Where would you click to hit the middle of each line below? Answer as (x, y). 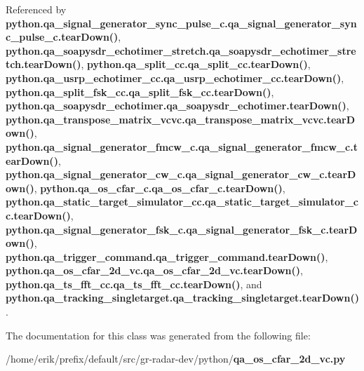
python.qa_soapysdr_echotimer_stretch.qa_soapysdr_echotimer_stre (181, 50)
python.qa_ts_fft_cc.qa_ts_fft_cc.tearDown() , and (134, 284)
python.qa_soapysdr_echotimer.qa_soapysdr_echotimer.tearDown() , (177, 106)
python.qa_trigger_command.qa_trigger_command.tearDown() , (167, 256)
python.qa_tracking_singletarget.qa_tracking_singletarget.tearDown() (182, 298)
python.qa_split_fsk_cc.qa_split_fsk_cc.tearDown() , (140, 92)
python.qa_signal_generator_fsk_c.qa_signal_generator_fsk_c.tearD (182, 229)
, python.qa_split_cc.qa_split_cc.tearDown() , (196, 64)
